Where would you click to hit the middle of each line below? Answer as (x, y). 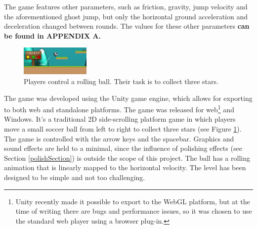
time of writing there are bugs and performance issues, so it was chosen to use (134, 211)
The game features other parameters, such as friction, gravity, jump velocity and (126, 6)
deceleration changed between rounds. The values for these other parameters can (127, 26)
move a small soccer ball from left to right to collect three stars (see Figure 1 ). (123, 128)
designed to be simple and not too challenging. (75, 177)
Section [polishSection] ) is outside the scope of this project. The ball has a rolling (127, 158)
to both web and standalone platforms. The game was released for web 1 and (119, 109)
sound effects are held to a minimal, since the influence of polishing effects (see (123, 148)
